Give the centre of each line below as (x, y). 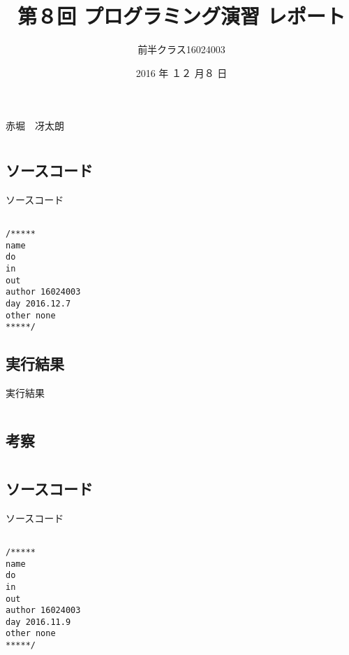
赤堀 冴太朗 (35, 126)
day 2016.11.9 (38, 622)
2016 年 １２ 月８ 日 (181, 72)
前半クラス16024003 (181, 49)
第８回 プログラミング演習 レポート (181, 16)
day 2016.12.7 (38, 304)
